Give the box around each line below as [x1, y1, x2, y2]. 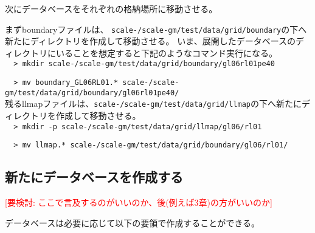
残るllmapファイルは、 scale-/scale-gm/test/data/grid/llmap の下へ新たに [5, 97, 302, 110]
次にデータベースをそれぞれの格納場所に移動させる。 [5, 2, 218, 15]
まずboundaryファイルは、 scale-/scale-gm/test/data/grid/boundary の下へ [5, 22, 307, 35]
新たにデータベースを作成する [5, 167, 183, 186]
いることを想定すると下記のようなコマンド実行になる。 [55, 46, 277, 59]
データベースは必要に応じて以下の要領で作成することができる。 [5, 216, 260, 229]
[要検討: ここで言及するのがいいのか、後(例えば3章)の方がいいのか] [5, 196, 272, 209]
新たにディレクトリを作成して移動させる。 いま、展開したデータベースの [5, 35, 296, 47]
